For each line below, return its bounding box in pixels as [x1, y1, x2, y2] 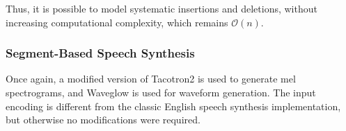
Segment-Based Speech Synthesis [6, 44, 195, 62]
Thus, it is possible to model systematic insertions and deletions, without [6, 1, 317, 15]
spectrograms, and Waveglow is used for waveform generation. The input [6, 85, 316, 99]
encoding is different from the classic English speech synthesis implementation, [6, 98, 341, 113]
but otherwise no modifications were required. [6, 112, 200, 127]
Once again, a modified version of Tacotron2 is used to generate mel [6, 71, 296, 86]
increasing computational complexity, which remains [6, 15, 228, 29]
